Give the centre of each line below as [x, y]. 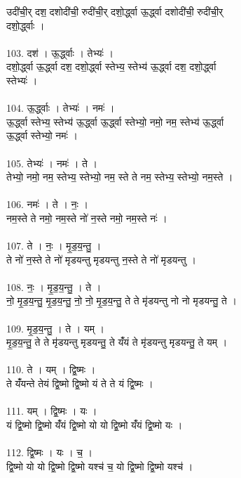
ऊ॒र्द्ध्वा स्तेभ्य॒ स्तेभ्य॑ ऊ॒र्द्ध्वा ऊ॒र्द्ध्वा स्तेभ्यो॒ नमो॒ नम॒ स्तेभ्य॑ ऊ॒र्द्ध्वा [115, 121]
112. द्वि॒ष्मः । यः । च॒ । [50, 452]
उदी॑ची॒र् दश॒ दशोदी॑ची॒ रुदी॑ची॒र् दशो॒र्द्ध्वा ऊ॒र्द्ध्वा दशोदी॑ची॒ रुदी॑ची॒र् [115, 11]
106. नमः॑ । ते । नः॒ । [47, 204]
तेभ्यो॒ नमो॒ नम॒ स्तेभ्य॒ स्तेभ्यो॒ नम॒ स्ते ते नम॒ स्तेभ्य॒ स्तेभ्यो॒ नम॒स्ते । [120, 177]
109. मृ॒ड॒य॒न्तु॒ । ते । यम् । [56, 328]
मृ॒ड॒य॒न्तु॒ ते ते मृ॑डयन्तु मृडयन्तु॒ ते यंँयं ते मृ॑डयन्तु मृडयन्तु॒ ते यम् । [117, 342]
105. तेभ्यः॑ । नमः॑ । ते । [52, 163]
